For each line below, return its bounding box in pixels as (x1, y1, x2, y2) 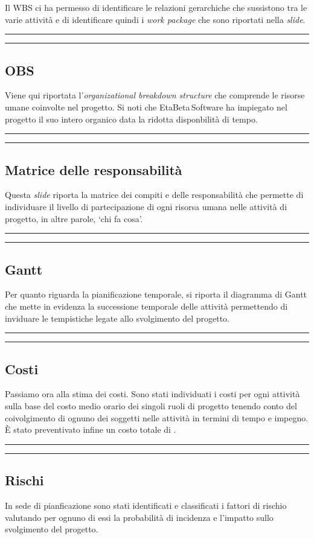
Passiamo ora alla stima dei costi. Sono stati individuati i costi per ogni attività (5, 388, 300, 400)
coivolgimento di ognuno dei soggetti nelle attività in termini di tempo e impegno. (5, 411, 309, 424)
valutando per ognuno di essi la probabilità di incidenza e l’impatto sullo (5, 511, 274, 523)
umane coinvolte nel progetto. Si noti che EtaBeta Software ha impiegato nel (5, 100, 287, 113)
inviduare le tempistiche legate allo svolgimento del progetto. (5, 311, 229, 324)
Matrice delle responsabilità (5, 160, 182, 179)
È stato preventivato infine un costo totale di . (5, 423, 176, 436)
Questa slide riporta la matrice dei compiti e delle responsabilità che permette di (5, 188, 304, 201)
